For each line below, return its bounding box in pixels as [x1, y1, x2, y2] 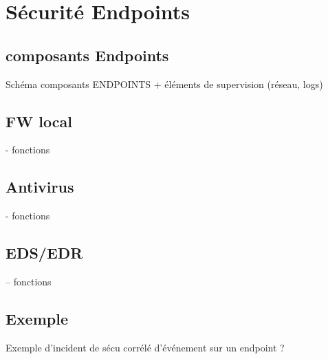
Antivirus [6, 176, 74, 197]
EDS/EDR [6, 242, 83, 263]
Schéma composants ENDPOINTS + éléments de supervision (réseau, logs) [6, 76, 323, 91]
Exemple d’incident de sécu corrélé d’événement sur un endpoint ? [6, 340, 285, 354]
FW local [6, 110, 72, 131]
